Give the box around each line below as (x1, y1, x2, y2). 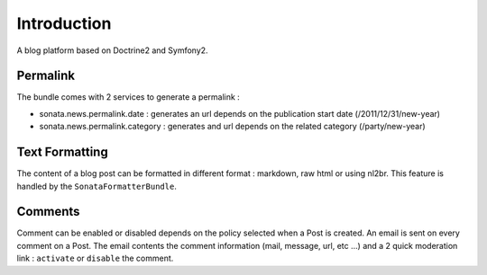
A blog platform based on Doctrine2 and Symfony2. (16, 45, 208, 56)
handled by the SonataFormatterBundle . (16, 181, 178, 191)
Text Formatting (16, 145, 108, 160)
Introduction (16, 13, 112, 33)
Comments (16, 204, 80, 219)
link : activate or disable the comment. (16, 253, 174, 264)
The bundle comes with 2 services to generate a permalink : (16, 92, 241, 102)
